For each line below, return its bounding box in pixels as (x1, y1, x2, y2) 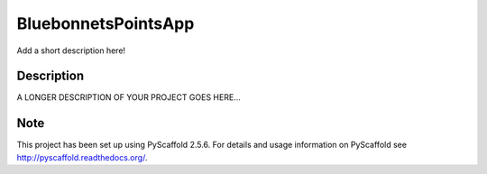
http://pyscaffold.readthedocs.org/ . (16, 151, 148, 162)
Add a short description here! (16, 45, 126, 56)
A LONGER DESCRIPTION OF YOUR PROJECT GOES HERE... (16, 92, 241, 103)
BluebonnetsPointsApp (16, 14, 195, 33)
